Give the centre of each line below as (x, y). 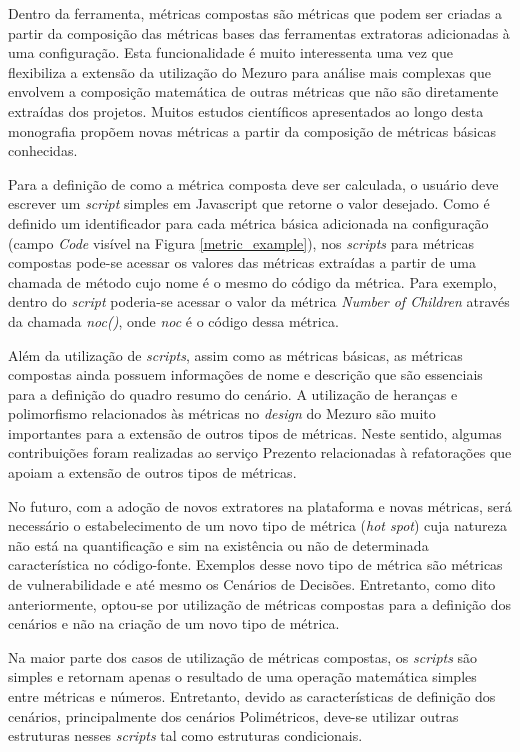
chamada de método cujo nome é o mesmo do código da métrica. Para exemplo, (252, 281)
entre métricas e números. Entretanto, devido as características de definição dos (252, 696)
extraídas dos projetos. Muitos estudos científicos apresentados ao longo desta (246, 110)
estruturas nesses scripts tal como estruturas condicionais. (185, 735)
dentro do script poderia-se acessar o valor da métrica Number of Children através (259, 301)
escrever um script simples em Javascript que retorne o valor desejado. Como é (249, 203)
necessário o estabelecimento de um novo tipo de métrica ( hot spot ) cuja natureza (257, 525)
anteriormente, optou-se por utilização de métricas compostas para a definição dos (259, 603)
